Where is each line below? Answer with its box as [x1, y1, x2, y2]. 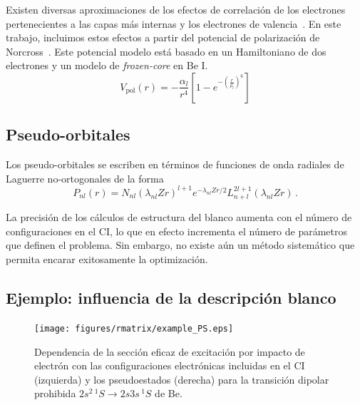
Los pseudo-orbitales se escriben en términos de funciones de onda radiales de [6, 157, 344, 172]
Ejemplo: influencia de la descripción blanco [6, 287, 336, 309]
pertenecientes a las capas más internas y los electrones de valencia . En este [6, 16, 341, 31]
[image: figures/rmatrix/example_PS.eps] [34, 323, 234, 334]
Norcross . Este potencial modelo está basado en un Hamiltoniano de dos [6, 43, 326, 58]
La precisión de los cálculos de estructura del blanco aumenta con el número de [6, 210, 352, 225]
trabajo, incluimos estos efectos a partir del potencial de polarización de [6, 30, 320, 45]
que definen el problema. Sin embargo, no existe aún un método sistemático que [6, 237, 355, 252]
